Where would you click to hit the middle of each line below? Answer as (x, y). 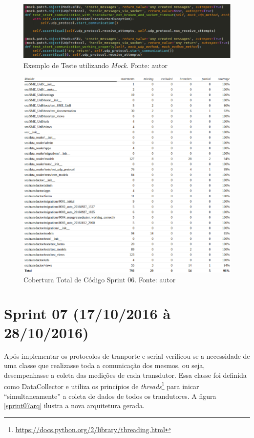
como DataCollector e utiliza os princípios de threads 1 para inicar (102, 386)
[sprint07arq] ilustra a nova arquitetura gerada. (74, 405)
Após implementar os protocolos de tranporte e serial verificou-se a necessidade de (127, 356)
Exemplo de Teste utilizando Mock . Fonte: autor (95, 65)
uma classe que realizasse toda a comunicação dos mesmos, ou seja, (105, 365)
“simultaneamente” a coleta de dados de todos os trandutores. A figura (110, 396)
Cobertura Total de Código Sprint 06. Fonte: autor (100, 279)
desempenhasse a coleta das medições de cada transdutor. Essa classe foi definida (125, 375)
